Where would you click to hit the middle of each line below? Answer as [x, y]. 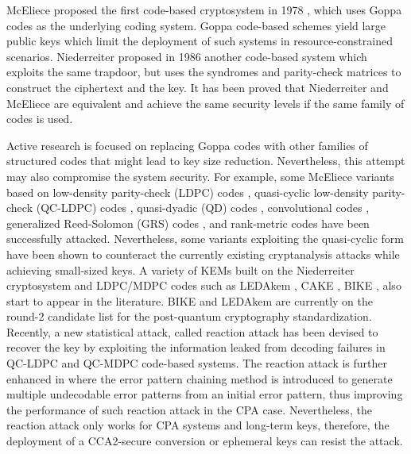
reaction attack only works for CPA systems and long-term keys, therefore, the [198, 425]
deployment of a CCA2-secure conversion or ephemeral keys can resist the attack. [205, 441]
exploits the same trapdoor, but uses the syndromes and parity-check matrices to [204, 72]
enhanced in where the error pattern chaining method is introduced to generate [200, 378]
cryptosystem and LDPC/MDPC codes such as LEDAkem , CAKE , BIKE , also [204, 285]
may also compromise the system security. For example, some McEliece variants [200, 176]
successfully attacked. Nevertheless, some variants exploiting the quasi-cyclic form [205, 239]
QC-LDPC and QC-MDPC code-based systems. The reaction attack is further [197, 363]
